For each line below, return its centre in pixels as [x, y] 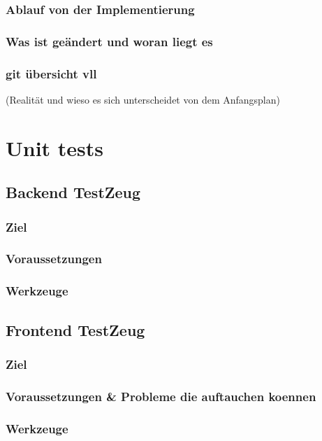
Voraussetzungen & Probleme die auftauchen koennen [161, 396]
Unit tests [55, 147]
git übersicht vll [51, 73]
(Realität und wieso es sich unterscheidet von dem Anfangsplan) [143, 99]
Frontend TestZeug [75, 329]
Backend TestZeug [73, 192]
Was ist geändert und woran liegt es [109, 41]
